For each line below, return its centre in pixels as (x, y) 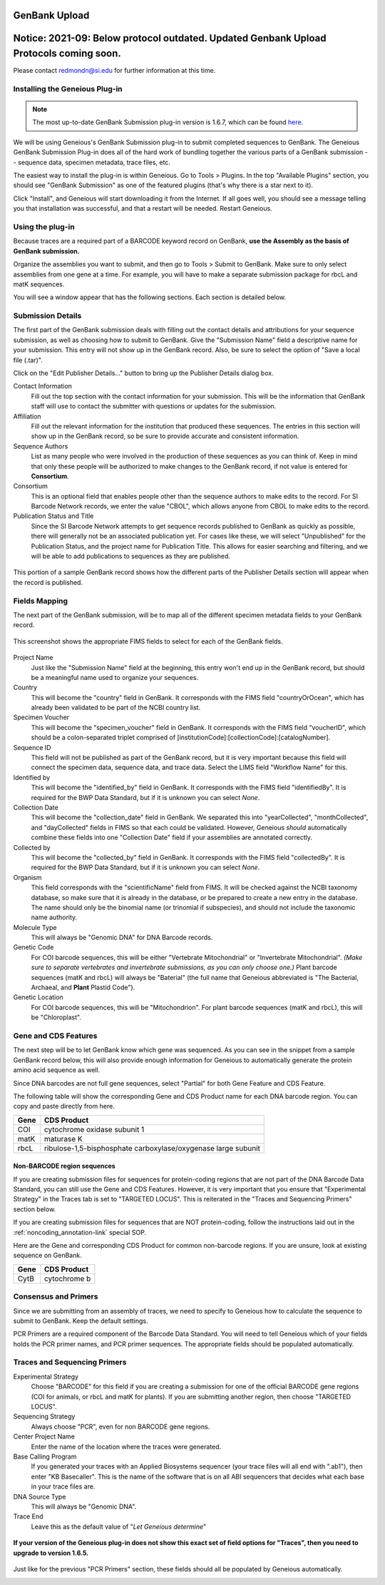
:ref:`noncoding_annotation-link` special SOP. (79, 1232)
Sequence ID (32, 747)
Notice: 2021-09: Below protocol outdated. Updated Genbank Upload (170, 38)
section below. (35, 1209)
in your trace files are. (63, 1486)
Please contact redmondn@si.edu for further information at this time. (114, 71)
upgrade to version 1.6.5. (51, 1553)
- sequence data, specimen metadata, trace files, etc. (92, 162)
